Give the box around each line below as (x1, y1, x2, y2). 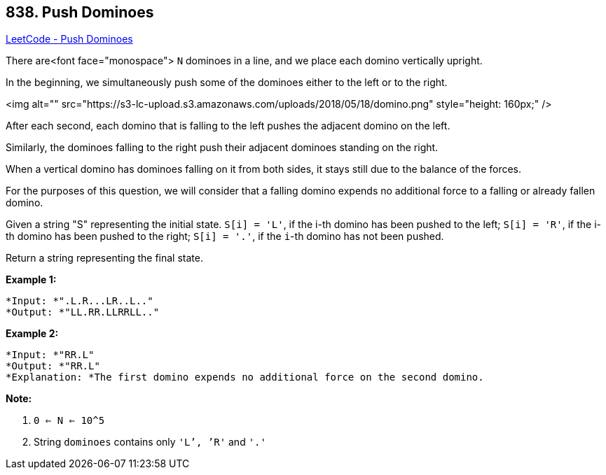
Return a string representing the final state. (6, 252, 203, 264)
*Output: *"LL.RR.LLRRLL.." (6, 306, 160, 318)
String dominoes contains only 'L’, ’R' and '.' (34, 436, 266, 448)
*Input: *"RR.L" (6, 349, 95, 361)
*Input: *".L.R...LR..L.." (6, 295, 153, 307)
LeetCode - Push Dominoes (6, 33, 133, 45)
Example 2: (6, 327, 59, 340)
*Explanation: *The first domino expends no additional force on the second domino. (6, 371, 484, 383)
